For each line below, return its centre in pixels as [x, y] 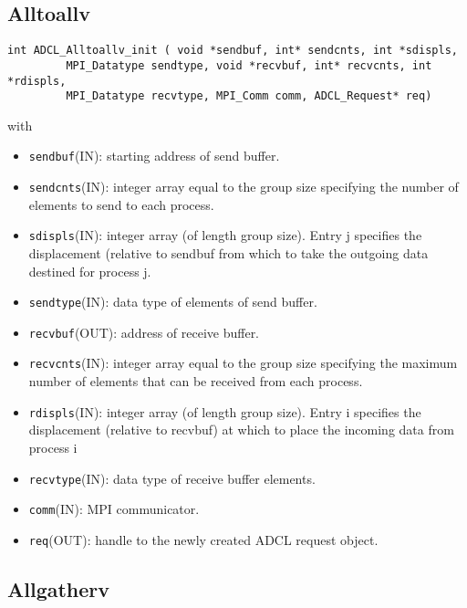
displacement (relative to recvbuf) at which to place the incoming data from [241, 430]
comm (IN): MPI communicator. [114, 509]
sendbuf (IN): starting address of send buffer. [154, 156]
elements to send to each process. [121, 204]
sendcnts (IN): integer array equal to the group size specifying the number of [244, 187]
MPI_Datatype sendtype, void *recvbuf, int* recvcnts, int [249, 65]
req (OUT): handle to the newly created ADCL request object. [203, 539]
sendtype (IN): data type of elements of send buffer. [173, 302]
